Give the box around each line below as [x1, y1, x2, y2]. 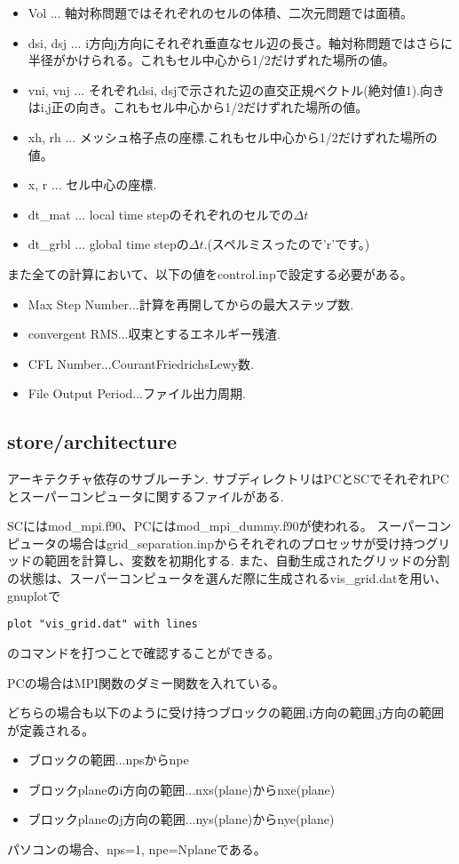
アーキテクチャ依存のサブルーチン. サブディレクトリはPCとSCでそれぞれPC [7, 469, 449, 488]
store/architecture [7, 428, 177, 455]
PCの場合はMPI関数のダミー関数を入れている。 [7, 673, 285, 692]
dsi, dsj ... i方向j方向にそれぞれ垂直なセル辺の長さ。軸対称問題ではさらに [28, 33, 454, 52]
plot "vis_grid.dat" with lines [7, 618, 198, 631]
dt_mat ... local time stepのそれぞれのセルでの [28, 204, 294, 223]
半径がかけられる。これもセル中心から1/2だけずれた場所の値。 [28, 51, 395, 69]
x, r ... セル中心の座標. [28, 175, 157, 194]
